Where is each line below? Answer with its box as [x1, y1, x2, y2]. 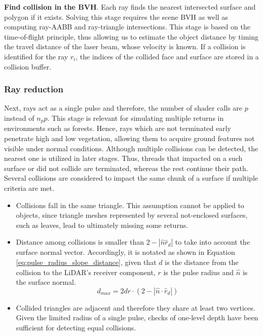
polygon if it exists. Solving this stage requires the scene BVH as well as [4, 11, 228, 22]
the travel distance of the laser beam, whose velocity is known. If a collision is [4, 41, 246, 52]
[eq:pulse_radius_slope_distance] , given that [16, 256, 157, 267]
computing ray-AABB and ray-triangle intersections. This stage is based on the [4, 21, 250, 32]
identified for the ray [4, 51, 68, 61]
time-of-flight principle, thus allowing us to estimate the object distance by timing [4, 31, 259, 42]
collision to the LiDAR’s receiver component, [16, 266, 156, 277]
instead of [4, 112, 34, 123]
